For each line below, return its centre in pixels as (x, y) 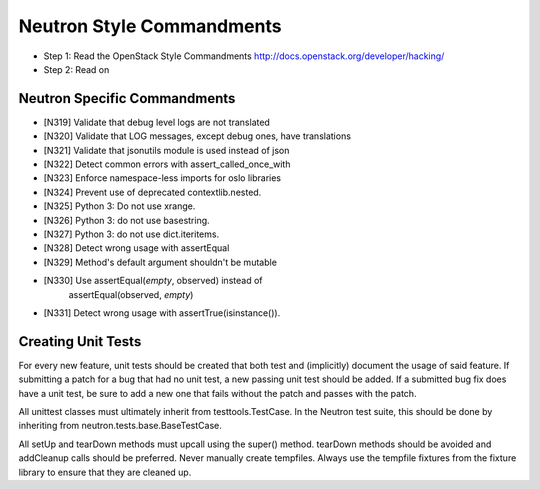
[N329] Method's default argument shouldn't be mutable (160, 262)
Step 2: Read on (76, 69)
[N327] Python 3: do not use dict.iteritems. (131, 234)
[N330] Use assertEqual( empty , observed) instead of (153, 281)
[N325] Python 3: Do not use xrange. (119, 206)
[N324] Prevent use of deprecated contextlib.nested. (152, 192)
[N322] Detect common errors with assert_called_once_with (167, 164)
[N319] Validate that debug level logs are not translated (156, 122)
